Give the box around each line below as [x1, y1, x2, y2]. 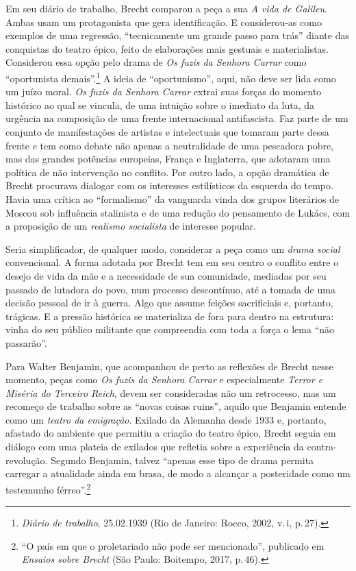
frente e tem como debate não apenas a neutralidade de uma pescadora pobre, [5, 138, 334, 152]
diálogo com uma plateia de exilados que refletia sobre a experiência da [5, 439, 304, 454]
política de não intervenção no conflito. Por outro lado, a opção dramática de [5, 165, 329, 179]
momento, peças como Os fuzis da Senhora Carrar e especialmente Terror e [5, 372, 323, 387]
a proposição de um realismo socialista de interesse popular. [5, 219, 256, 233]
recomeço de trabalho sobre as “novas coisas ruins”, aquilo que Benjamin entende [5, 399, 346, 413]
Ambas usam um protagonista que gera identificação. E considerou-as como [5, 14, 322, 29]
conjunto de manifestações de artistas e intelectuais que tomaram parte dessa [5, 125, 329, 138]
